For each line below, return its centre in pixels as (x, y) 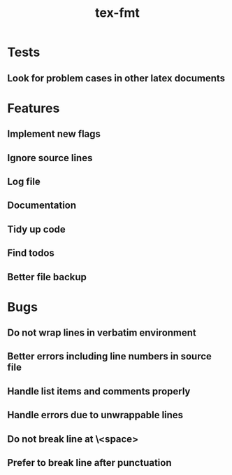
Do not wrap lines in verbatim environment (102, 333)
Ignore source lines (50, 158)
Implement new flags (54, 134)
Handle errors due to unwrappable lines (95, 415)
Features (34, 108)
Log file (24, 181)
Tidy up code (37, 229)
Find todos (31, 253)
